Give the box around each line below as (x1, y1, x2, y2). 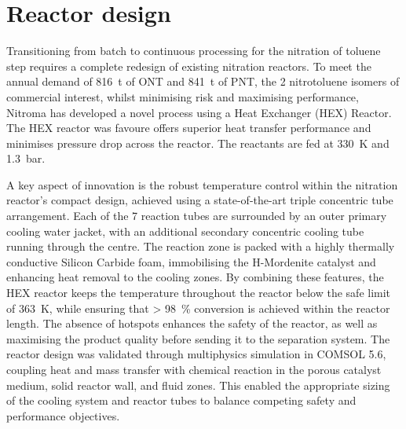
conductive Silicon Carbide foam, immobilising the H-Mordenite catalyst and (6, 253, 376, 269)
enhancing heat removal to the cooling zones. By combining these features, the (6, 269, 384, 285)
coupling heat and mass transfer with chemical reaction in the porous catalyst (6, 361, 382, 377)
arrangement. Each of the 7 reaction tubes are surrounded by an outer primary (6, 207, 387, 224)
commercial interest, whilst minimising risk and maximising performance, (6, 88, 359, 104)
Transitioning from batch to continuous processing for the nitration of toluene (6, 42, 381, 59)
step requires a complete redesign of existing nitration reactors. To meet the (6, 57, 371, 74)
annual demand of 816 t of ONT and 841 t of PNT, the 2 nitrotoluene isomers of (6, 73, 400, 90)
